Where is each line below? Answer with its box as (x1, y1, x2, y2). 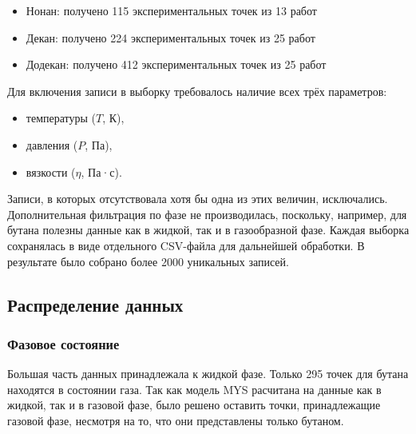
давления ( (26, 136, 78, 153)
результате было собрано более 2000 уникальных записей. (7, 253, 289, 269)
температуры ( (26, 109, 96, 126)
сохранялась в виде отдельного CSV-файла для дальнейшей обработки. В (7, 237, 365, 253)
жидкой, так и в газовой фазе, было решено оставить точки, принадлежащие (7, 396, 381, 413)
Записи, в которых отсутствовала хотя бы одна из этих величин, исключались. (7, 190, 388, 207)
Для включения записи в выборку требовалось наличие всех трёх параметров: (7, 82, 387, 99)
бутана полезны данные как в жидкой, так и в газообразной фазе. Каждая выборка (7, 221, 410, 238)
